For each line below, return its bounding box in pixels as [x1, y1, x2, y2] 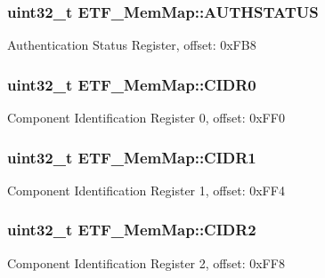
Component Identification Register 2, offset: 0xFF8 [7, 253, 285, 272]
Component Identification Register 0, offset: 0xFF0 [7, 108, 285, 127]
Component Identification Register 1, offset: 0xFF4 [7, 180, 285, 199]
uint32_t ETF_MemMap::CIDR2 [7, 218, 256, 241]
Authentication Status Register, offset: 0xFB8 [7, 36, 256, 54]
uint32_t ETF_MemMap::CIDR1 [7, 146, 256, 168]
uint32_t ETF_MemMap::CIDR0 [7, 73, 256, 95]
